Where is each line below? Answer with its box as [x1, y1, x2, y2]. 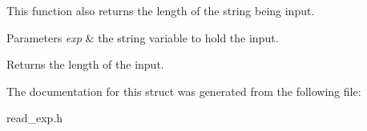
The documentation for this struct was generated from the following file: [6, 82, 361, 99]
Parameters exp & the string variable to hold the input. [6, 29, 279, 46]
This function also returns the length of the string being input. [6, 2, 315, 18]
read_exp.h [6, 109, 63, 126]
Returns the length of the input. [6, 56, 164, 73]
